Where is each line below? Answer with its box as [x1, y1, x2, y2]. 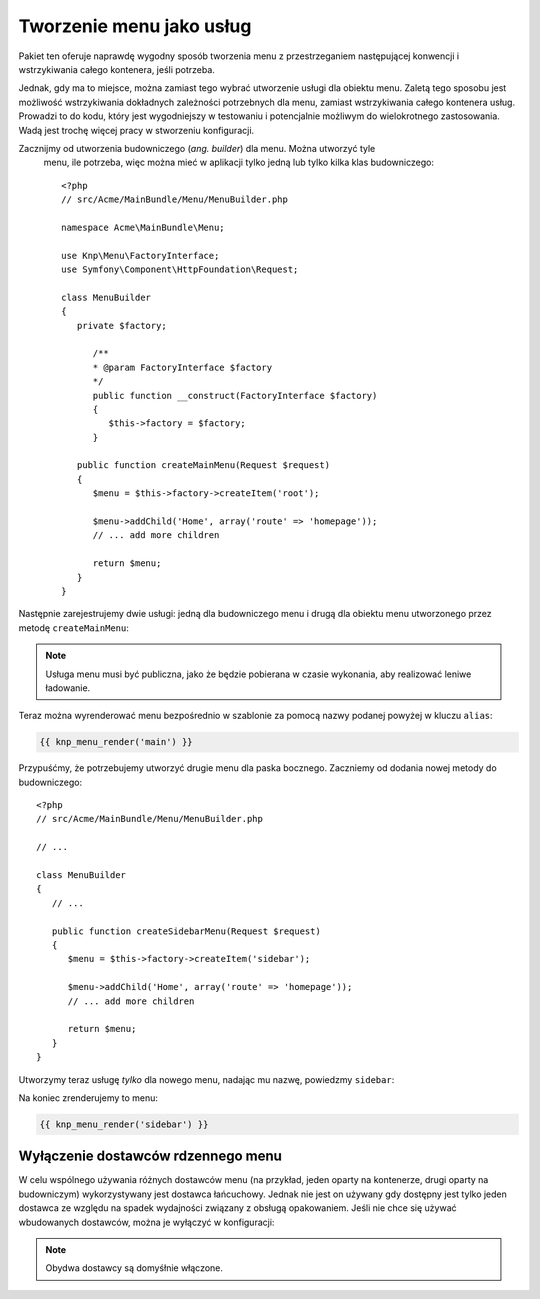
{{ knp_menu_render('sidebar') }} [39, 1118, 209, 1130]
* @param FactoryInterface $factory [92, 361, 273, 373]
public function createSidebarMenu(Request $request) [51, 925, 322, 937]
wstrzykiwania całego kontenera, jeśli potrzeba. [18, 63, 215, 75]
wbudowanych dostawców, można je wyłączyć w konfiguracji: [18, 1216, 275, 1228]
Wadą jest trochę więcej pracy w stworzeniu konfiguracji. [18, 124, 255, 136]
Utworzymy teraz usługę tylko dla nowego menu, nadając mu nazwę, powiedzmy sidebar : [18, 1073, 395, 1085]
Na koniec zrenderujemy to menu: [18, 1091, 159, 1104]
